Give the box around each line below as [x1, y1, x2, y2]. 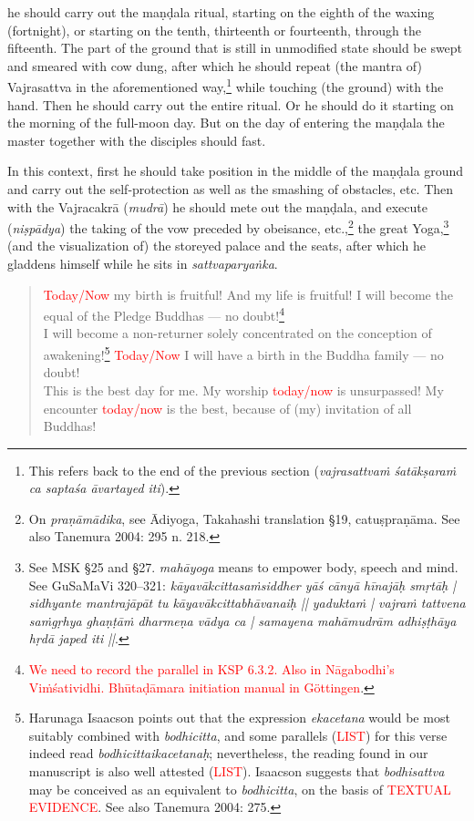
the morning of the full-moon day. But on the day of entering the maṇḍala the [7, 113, 445, 132]
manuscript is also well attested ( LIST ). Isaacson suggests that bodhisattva [28, 762, 445, 780]
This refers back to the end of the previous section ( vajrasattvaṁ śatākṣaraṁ [28, 460, 457, 479]
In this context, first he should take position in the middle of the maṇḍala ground [7, 161, 464, 180]
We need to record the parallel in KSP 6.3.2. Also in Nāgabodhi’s [28, 660, 395, 679]
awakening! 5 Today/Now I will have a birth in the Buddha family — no [43, 343, 444, 364]
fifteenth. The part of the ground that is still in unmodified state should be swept [7, 38, 463, 57]
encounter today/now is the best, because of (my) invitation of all [43, 398, 412, 417]
